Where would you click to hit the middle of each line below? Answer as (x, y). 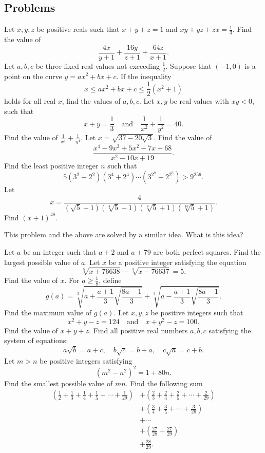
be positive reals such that (78, 29)
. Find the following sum (164, 383)
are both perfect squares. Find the (207, 251)
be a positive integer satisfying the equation (177, 262)
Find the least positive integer (51, 165)
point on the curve (33, 76)
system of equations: (36, 340)
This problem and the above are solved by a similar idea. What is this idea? (124, 234)
